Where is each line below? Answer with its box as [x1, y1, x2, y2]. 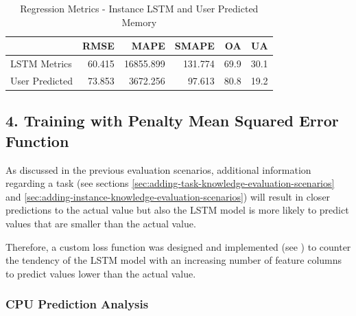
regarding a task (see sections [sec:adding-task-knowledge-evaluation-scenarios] [5, 176, 335, 190]
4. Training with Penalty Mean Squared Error [5, 110, 339, 131]
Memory [121, 14, 157, 29]
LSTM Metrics [10, 56, 72, 71]
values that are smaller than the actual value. [5, 216, 196, 230]
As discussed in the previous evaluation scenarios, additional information [5, 162, 311, 177]
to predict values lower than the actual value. [5, 266, 196, 280]
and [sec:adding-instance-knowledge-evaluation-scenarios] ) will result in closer [5, 189, 331, 203]
